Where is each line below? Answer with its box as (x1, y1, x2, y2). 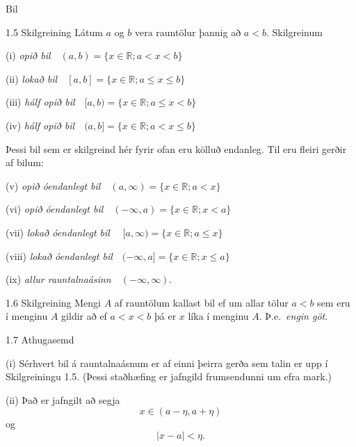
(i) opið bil (6, 48, 51, 63)
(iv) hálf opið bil (6, 117, 75, 132)
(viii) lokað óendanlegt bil (6, 248, 113, 263)
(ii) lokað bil (6, 71, 58, 86)
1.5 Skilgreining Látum (6, 24, 103, 39)
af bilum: (6, 155, 44, 170)
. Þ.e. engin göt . (259, 309, 328, 323)
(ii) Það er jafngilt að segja (6, 392, 120, 407)
